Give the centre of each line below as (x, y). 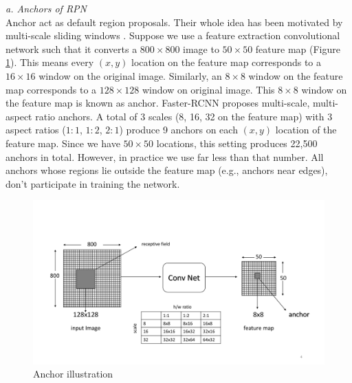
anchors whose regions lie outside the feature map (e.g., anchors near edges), (167, 170)
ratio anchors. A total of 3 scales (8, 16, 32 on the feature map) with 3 (184, 116)
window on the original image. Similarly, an (130, 75)
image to (201, 48)
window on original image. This (208, 89)
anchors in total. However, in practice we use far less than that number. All (165, 156)
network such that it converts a (71, 48)
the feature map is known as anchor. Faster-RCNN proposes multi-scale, (158, 103)
